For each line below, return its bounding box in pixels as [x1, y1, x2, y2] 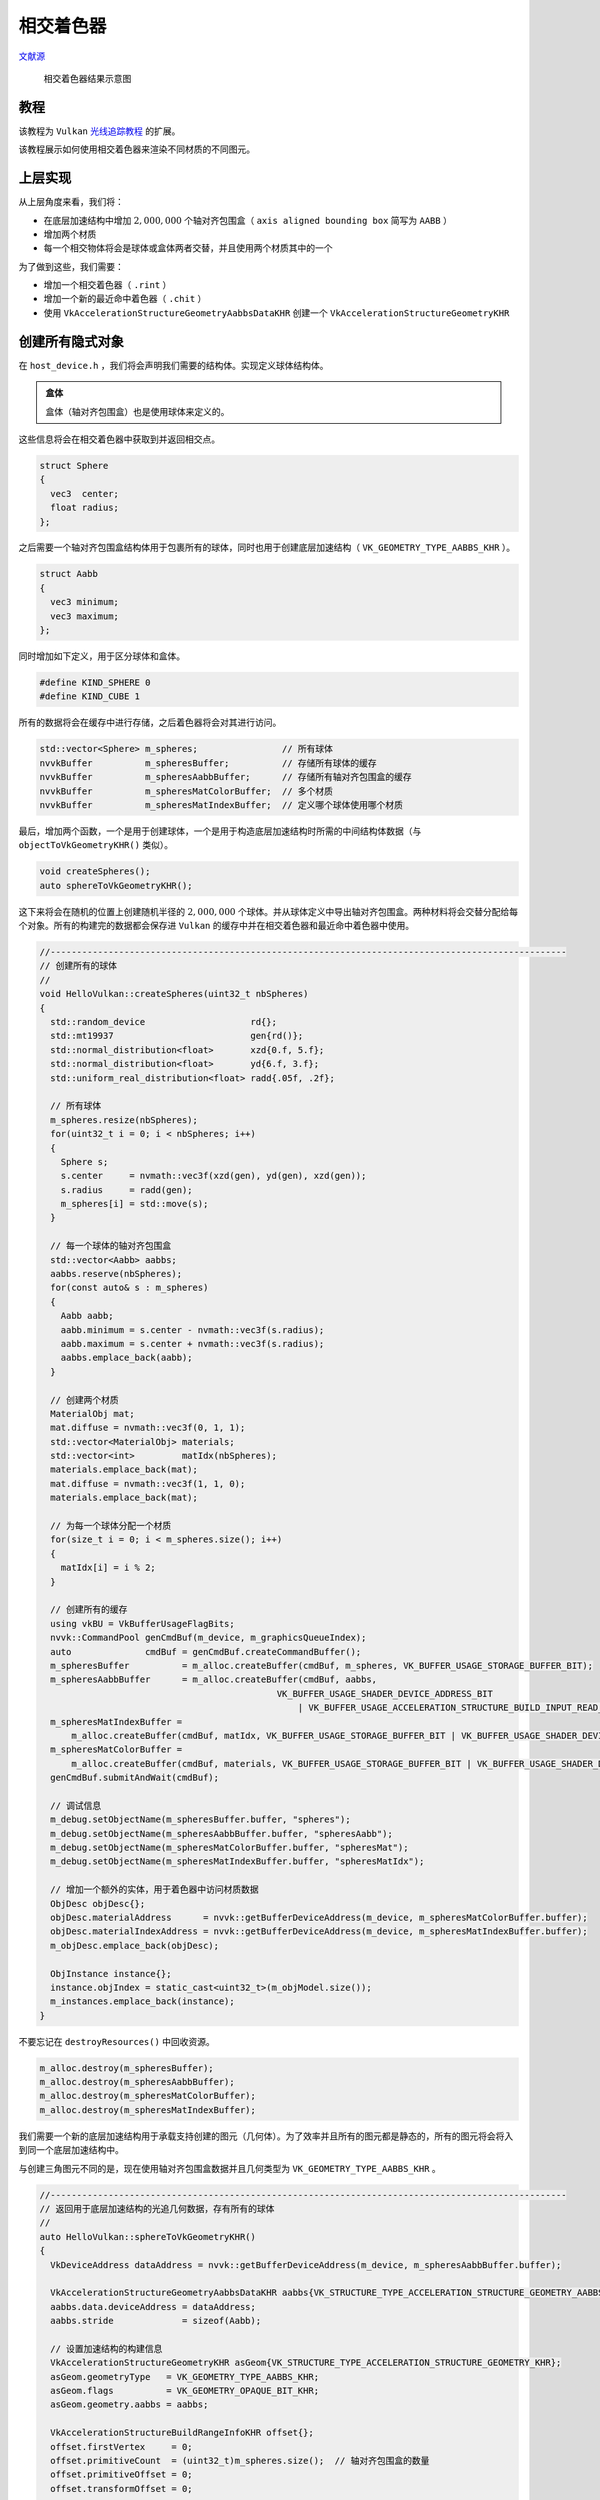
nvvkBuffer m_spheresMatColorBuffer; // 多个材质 [39, 785, 334, 797]
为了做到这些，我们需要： [18, 260, 124, 272]
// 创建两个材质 [50, 1394, 119, 1405]
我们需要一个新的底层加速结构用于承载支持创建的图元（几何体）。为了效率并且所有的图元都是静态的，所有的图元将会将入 [18, 2130, 514, 2142]
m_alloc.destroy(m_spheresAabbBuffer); [39, 2076, 235, 2088]
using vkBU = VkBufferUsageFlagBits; [50, 1618, 235, 1629]
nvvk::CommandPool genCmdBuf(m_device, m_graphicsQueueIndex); [50, 1632, 367, 1644]
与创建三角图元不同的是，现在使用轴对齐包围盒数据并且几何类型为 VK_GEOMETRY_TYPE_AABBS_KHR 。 [18, 2162, 442, 2174]
